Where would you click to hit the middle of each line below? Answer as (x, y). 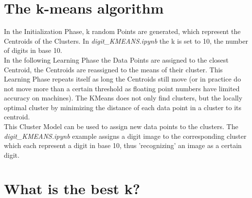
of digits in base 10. (33, 50)
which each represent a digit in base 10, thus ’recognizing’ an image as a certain (123, 145)
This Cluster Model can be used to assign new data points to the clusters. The (121, 126)
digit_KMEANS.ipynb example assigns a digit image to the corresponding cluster (125, 136)
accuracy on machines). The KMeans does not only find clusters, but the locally (123, 98)
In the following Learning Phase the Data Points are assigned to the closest (116, 59)
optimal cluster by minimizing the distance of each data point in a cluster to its (123, 107)
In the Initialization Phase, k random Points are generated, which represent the (122, 31)
